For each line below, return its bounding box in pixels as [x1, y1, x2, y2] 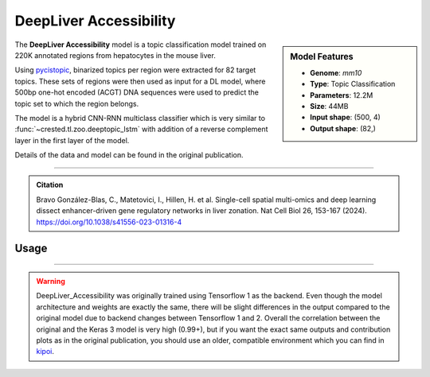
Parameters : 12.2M [310, 90, 373, 99]
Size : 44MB [310, 101, 349, 111]
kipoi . [36, 347, 55, 356]
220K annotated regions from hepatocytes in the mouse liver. [14, 50, 217, 60]
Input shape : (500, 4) [310, 112, 381, 122]
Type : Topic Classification [310, 80, 396, 89]
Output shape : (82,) [310, 123, 376, 133]
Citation [36, 180, 64, 190]
